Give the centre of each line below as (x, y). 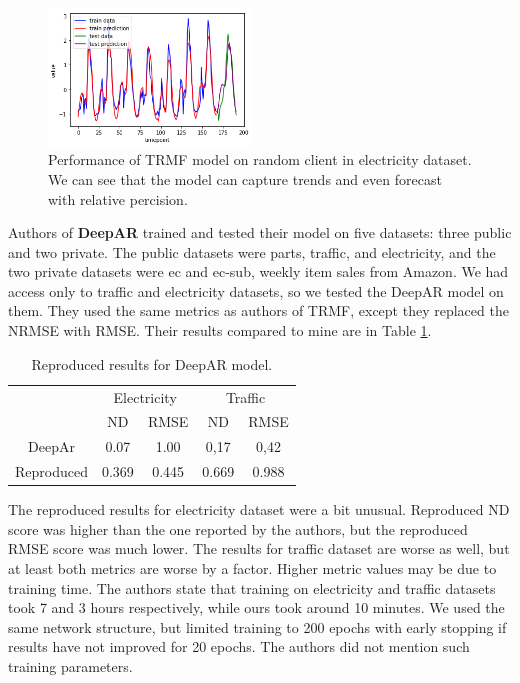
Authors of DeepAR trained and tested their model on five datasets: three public (260, 232)
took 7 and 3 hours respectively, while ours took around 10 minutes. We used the (256, 607)
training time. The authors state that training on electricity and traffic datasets (252, 587)
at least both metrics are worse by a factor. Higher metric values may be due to (252, 567)
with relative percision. (118, 198)
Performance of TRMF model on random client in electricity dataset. (260, 159)
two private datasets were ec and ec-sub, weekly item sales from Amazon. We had (258, 271)
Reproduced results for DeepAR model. (152, 363)
